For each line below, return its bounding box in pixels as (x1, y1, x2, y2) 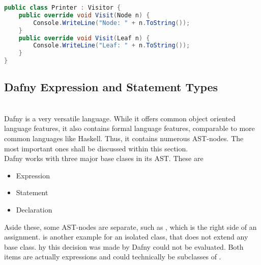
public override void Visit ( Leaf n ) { (18, 34, 150, 42)
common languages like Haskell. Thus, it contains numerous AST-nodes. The (4, 132, 244, 143)
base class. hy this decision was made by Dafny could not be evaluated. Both (4, 241, 244, 252)
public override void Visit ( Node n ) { (18, 11, 150, 19)
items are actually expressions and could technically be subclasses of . (4, 251, 221, 262)
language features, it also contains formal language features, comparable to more (4, 123, 255, 134)
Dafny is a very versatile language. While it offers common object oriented (4, 113, 236, 123)
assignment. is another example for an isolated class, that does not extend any (4, 231, 248, 242)
